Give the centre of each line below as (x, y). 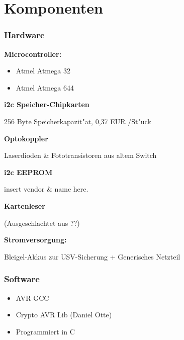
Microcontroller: (33, 54)
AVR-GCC (32, 297)
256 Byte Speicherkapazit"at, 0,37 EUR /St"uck (78, 121)
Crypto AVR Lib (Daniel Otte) (64, 315)
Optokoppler (26, 138)
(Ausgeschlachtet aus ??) (42, 223)
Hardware (24, 35)
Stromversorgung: (35, 240)
